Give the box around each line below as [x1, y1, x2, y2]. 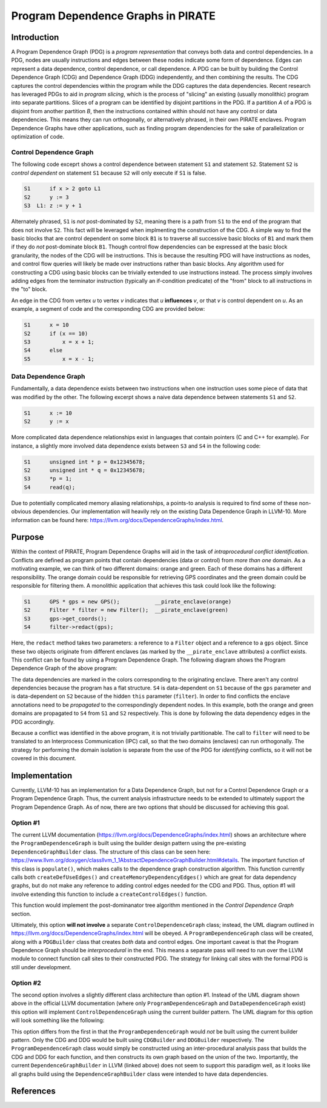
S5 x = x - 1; [24, 355, 95, 362]
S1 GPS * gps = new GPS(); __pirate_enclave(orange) [24, 598, 232, 605]
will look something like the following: [11, 1017, 105, 1024]
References [11, 1086, 56, 1096]
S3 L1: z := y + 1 [24, 202, 82, 209]
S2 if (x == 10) [24, 330, 88, 337]
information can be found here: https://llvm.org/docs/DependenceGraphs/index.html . [11, 516, 224, 523]
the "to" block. [11, 285, 48, 293]
